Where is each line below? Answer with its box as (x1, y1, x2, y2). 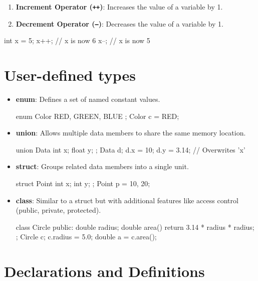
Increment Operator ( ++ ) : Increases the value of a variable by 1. (16, 2, 223, 12)
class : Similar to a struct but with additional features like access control (16, 195, 238, 205)
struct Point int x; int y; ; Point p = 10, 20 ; (16, 178, 150, 188)
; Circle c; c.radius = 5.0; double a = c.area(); (16, 231, 157, 242)
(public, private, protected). (16, 205, 101, 215)
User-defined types (4, 65, 136, 85)
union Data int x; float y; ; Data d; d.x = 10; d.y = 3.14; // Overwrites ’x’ (16, 144, 245, 155)
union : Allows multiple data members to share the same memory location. (16, 127, 246, 138)
